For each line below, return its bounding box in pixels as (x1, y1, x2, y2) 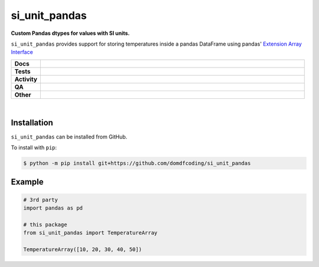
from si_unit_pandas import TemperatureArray (23, 230, 158, 236)
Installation (11, 117, 53, 127)
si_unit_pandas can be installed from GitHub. (11, 133, 128, 140)
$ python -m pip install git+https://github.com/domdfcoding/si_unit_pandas (23, 160, 251, 166)
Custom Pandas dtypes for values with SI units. (11, 30, 130, 37)
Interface (11, 49, 34, 56)
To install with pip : (11, 144, 57, 151)
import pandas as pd (23, 204, 83, 211)
